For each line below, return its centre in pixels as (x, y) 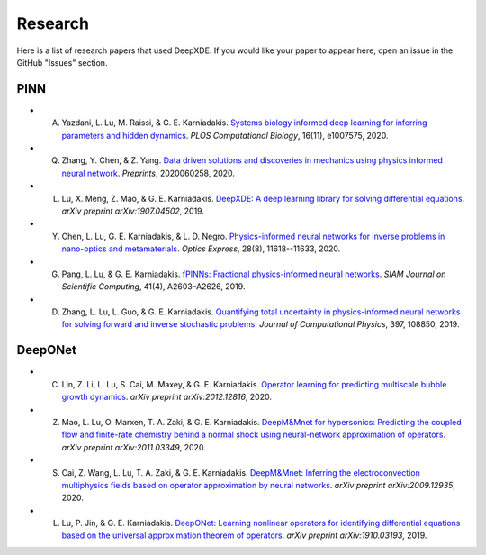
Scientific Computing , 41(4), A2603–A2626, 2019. (153, 287)
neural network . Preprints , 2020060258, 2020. (148, 173)
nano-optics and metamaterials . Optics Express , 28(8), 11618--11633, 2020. (201, 249)
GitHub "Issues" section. (62, 62)
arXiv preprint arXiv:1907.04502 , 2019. (133, 211)
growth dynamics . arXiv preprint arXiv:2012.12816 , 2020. (166, 397)
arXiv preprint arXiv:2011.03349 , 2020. (134, 447)
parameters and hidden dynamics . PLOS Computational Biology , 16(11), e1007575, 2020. (225, 135)
